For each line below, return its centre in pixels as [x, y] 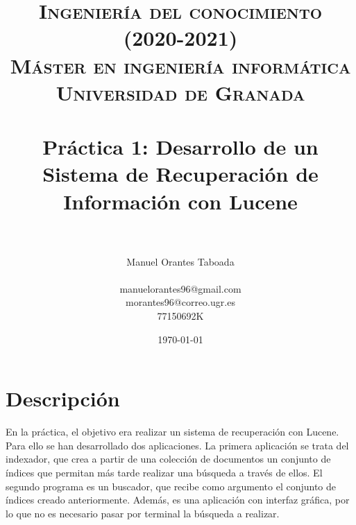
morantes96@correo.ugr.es [180, 302]
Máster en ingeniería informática [180, 65]
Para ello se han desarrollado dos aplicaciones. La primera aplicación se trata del [177, 445]
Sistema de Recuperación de [180, 174]
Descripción [63, 398]
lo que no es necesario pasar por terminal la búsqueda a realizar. [143, 513]
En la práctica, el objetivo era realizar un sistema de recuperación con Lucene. [172, 432]
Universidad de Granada [180, 92]
